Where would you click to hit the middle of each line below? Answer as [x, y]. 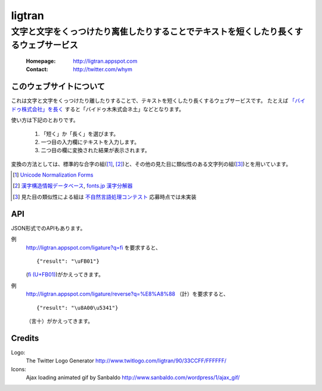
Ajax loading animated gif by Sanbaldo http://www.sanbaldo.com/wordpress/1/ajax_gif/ [133, 377]
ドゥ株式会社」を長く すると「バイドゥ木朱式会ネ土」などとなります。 [98, 109]
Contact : [37, 69]
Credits [25, 338]
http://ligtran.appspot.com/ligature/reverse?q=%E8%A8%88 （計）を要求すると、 [127, 294]
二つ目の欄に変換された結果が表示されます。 [95, 150]
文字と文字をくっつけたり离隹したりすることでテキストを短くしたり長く [153, 32]
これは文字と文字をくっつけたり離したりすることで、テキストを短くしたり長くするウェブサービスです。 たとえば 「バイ [158, 101]
